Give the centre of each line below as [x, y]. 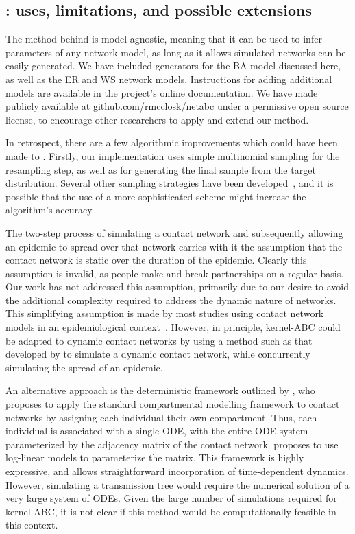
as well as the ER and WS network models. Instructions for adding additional [169, 79]
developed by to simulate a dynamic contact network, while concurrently [158, 354]
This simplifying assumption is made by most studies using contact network [165, 313]
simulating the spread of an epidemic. [84, 367]
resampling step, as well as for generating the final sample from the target [161, 169]
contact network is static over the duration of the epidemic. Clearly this [156, 260]
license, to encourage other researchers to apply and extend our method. [157, 119]
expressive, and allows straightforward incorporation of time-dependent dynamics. [177, 471]
